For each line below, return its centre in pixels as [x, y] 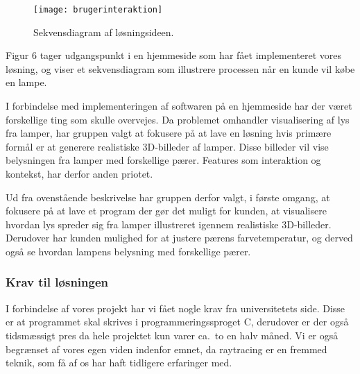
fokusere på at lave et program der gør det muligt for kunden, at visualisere [166, 211]
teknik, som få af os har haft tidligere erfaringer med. [119, 363]
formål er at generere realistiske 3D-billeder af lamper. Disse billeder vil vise [167, 146]
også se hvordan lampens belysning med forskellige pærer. [128, 251]
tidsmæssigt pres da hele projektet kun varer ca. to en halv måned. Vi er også [172, 335]
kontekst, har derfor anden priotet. [79, 173]
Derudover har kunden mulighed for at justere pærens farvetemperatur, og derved [179, 238]
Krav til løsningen [57, 282]
